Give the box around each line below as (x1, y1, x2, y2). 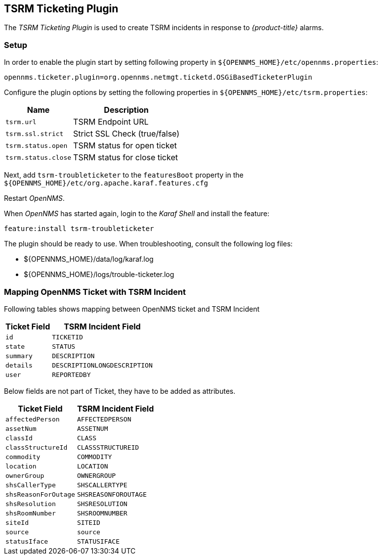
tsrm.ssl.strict (5, 130, 64, 138)
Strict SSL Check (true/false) (73, 129, 180, 139)
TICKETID (52, 333, 83, 341)
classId (5, 434, 33, 442)
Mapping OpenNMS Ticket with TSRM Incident (4, 286, 186, 297)
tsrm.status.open (5, 141, 68, 149)
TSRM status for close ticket (73, 152, 178, 163)
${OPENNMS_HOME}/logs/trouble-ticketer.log (24, 270, 174, 279)
